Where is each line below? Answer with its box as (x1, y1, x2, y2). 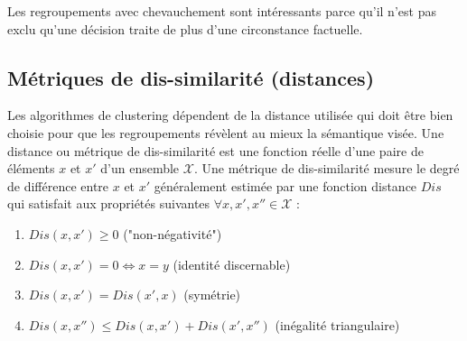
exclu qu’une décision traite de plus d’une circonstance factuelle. (7, 19, 363, 38)
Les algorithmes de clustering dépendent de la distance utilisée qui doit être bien (7, 106, 453, 124)
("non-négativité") (123, 224, 222, 243)
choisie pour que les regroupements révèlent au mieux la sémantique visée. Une (7, 123, 444, 142)
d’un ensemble (100, 159, 180, 178)
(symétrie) (183, 285, 241, 304)
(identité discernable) (173, 254, 291, 273)
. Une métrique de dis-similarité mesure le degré (193, 159, 460, 178)
